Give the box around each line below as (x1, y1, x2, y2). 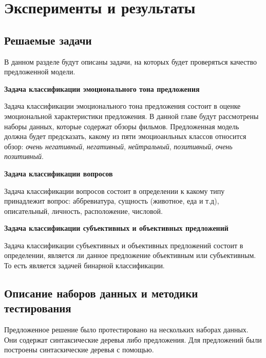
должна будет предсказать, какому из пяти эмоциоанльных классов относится (4, 131, 246, 142)
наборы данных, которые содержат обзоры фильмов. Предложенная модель (4, 121, 239, 131)
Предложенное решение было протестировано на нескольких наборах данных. (4, 324, 249, 335)
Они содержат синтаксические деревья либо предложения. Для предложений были (4, 334, 262, 345)
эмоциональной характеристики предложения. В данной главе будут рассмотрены (4, 110, 259, 121)
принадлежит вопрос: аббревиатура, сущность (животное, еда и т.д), (4, 195, 219, 206)
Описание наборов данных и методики (4, 285, 198, 301)
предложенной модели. (4, 66, 75, 77)
